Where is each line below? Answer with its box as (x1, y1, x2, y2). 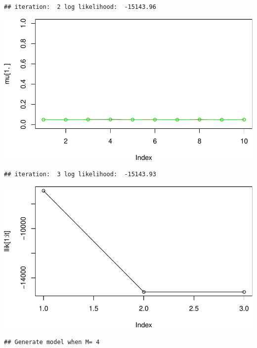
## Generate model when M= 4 (4, 338, 100, 346)
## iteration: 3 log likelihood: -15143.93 (4, 171, 156, 178)
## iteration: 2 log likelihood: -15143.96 (4, 3, 156, 10)
